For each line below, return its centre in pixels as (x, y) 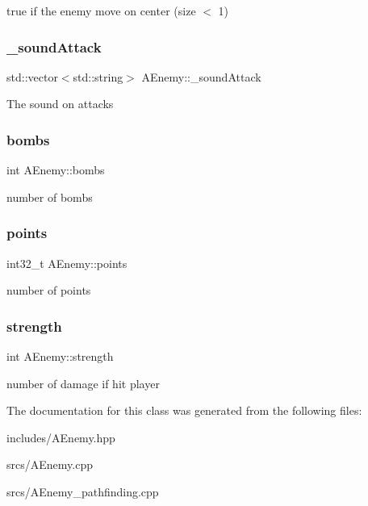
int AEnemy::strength (60, 356)
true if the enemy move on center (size (101, 10)
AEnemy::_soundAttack (201, 76)
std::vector (32, 76)
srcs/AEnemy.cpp (50, 464)
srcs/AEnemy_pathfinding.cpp (83, 491)
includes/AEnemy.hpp (61, 437)
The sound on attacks (60, 104)
